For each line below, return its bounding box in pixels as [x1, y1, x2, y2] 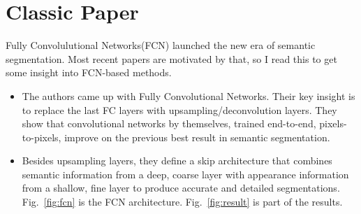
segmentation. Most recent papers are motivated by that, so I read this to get [6, 51, 337, 66]
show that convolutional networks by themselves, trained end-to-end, [22, 116, 316, 131]
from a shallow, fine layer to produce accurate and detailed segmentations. [22, 180, 340, 195]
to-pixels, [22, 129, 61, 144]
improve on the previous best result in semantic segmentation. [64, 129, 330, 144]
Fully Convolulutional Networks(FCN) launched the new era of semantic [6, 38, 316, 52]
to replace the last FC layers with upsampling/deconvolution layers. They [22, 102, 337, 117]
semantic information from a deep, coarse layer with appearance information [22, 166, 349, 181]
